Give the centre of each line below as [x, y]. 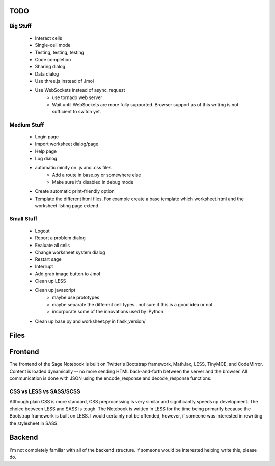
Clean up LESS [50, 281]
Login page [47, 137]
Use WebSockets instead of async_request [80, 90]
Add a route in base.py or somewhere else [97, 175]
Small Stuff [23, 218]
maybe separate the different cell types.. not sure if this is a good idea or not [132, 304]
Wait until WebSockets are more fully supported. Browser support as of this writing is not [145, 105]
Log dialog [46, 158]
